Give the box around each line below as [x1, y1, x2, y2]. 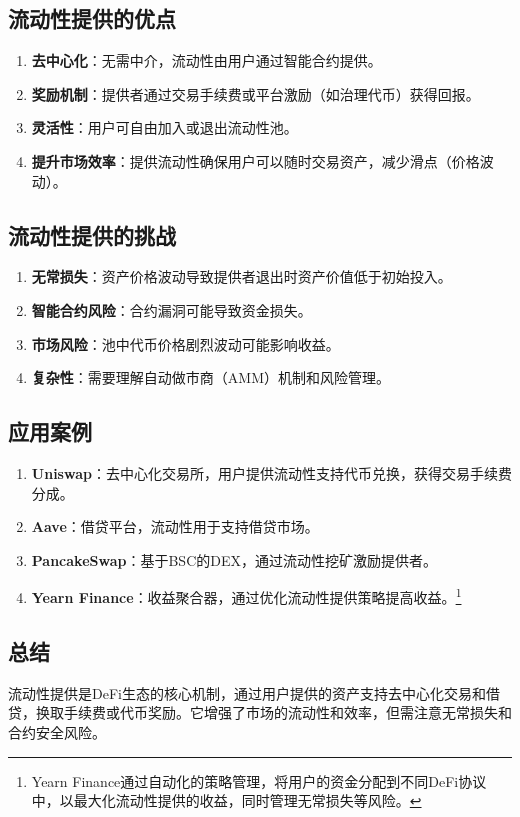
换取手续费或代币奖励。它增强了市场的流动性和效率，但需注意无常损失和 [35, 702, 512, 723]
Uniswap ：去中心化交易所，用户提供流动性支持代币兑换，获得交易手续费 [31, 462, 512, 483]
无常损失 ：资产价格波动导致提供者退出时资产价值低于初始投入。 [31, 266, 452, 287]
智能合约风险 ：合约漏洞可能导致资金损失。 [31, 299, 312, 320]
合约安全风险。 [8, 721, 106, 742]
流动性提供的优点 [8, 3, 176, 34]
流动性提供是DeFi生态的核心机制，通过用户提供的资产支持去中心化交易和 [8, 682, 486, 703]
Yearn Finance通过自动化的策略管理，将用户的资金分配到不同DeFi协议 [31, 770, 487, 791]
